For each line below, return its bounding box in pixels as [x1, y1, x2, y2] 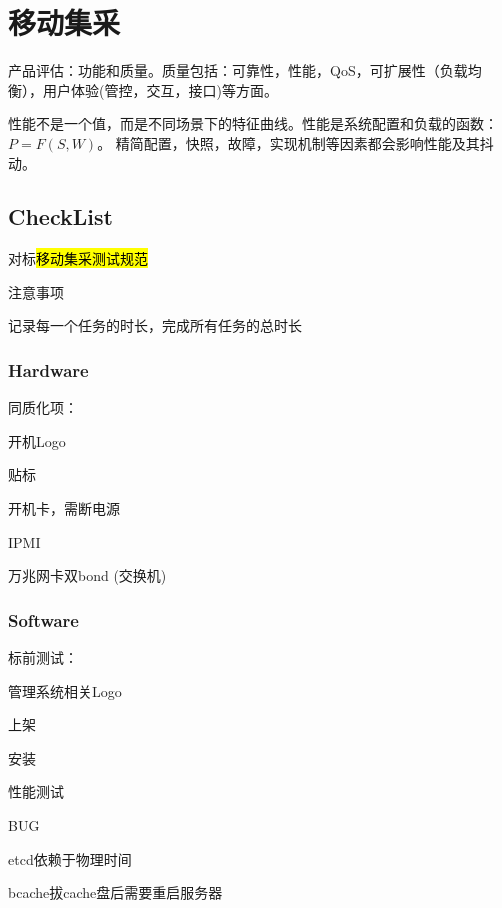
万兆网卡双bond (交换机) [8, 565, 167, 586]
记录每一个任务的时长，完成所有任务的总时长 [8, 315, 302, 336]
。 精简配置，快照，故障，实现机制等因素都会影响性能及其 [97, 132, 480, 153]
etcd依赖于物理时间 [8, 848, 132, 869]
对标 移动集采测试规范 [8, 248, 148, 269]
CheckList [8, 201, 113, 232]
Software [8, 607, 79, 632]
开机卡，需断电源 [8, 498, 120, 519]
